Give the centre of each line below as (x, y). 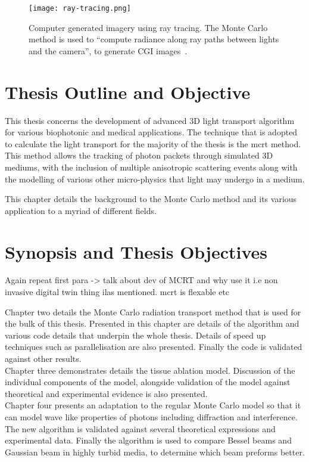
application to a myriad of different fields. (81, 210)
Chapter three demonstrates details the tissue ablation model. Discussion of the (150, 370)
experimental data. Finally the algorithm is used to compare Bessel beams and (148, 440)
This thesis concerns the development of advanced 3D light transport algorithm (150, 120)
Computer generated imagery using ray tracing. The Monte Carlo (148, 27)
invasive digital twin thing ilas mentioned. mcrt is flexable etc (117, 292)
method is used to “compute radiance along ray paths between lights (154, 39)
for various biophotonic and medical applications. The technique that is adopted (151, 132)
